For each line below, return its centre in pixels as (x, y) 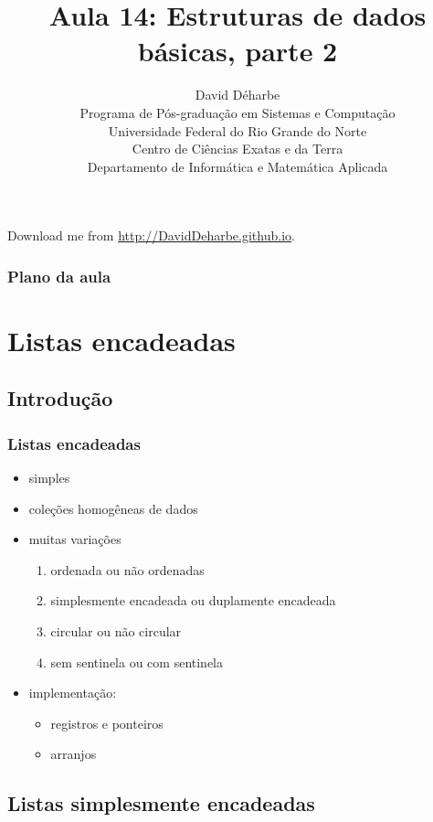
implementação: (73, 693)
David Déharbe (238, 95)
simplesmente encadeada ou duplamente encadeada (193, 600)
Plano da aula (59, 276)
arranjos (74, 754)
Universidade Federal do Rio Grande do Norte (238, 130)
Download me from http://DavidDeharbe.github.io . (151, 235)
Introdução (60, 398)
